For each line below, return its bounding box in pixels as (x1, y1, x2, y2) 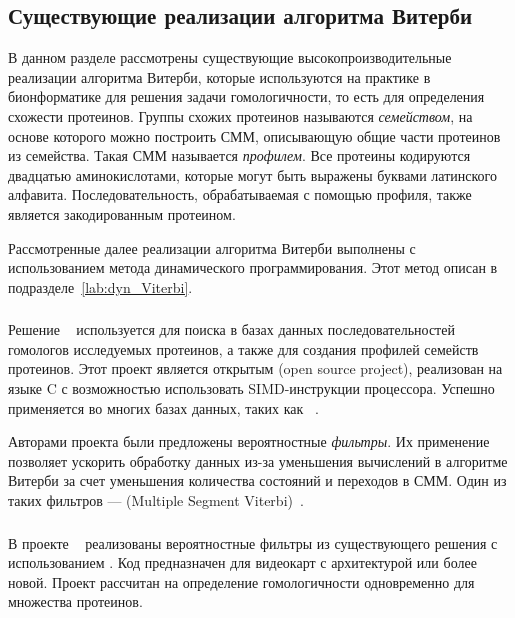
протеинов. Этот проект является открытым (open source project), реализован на (8, 358, 503, 379)
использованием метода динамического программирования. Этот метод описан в (8, 257, 498, 278)
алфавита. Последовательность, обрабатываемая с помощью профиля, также (8, 184, 472, 205)
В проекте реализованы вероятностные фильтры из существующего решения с (8, 532, 498, 553)
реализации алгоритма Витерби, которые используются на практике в (8, 66, 431, 87)
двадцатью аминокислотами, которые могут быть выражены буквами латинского (8, 164, 498, 185)
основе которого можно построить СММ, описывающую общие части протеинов (8, 125, 501, 146)
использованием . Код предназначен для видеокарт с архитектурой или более (8, 552, 477, 573)
